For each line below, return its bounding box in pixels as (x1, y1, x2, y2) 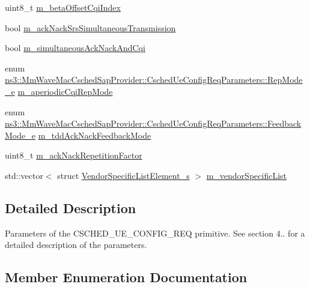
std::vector (5, 169, 43, 181)
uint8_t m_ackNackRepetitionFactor (5, 149, 142, 162)
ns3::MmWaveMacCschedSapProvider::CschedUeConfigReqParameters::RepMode (5, 73, 303, 86)
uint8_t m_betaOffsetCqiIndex (5, 1, 121, 13)
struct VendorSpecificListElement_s (57, 169, 190, 181)
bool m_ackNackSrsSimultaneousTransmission (5, 21, 176, 34)
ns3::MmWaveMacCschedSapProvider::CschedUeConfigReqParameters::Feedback (5, 117, 302, 130)
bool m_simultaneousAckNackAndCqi (5, 41, 145, 54)
